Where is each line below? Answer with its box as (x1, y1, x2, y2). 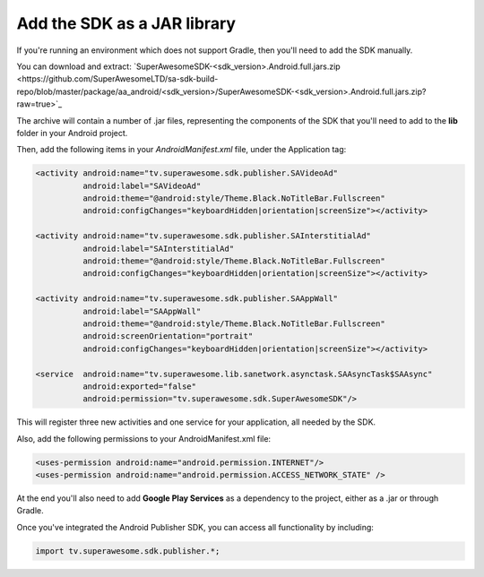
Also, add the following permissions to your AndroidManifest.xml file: (16, 433, 272, 444)
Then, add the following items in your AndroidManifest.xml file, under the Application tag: (16, 144, 347, 155)
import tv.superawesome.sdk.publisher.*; (35, 546, 220, 555)
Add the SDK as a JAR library (16, 13, 237, 33)
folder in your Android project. (16, 127, 128, 138)
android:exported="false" (82, 381, 197, 392)
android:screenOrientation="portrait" (82, 332, 254, 341)
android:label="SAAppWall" (82, 306, 202, 316)
